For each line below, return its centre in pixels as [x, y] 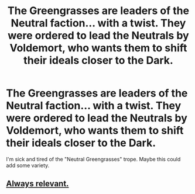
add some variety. [28, 165]
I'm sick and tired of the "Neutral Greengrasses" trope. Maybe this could [93, 159]
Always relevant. [37, 184]
